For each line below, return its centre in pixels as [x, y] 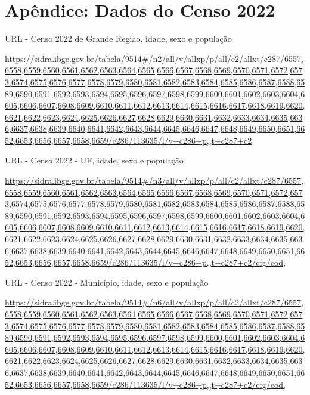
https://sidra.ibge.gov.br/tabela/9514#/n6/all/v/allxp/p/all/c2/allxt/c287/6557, [154, 302]
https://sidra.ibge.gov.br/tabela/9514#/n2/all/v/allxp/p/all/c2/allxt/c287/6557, [154, 58]
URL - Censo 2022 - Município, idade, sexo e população [107, 282]
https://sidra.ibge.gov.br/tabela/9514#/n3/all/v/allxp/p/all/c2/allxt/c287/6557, [154, 180]
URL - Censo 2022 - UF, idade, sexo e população [94, 160]
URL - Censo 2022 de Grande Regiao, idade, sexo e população [118, 38]
